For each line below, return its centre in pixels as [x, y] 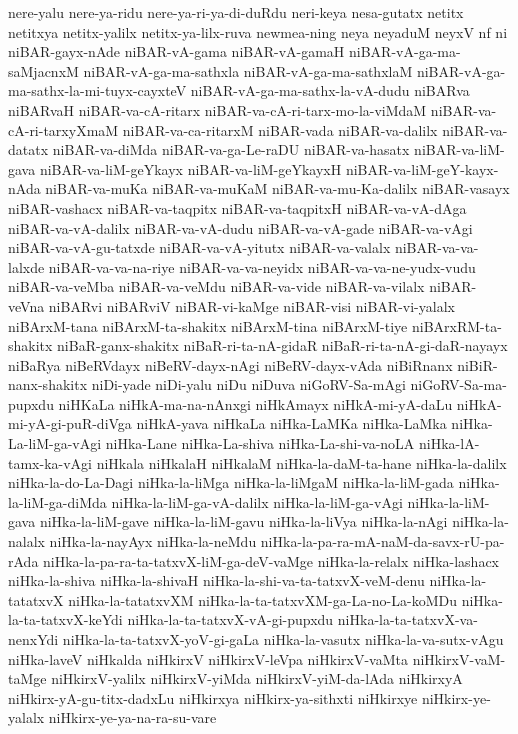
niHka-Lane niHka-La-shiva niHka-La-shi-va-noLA [260, 443]
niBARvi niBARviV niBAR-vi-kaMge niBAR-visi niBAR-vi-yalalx [251, 305]
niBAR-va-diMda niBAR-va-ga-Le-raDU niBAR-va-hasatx [231, 149]
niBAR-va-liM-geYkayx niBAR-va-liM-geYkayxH [190, 168]
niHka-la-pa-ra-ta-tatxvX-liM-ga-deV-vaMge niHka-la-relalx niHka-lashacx [271, 560]
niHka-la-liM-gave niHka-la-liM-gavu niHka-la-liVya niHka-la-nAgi [243, 521]
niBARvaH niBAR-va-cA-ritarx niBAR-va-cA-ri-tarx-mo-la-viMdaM [217, 109]
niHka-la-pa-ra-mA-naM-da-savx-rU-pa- [382, 541]
